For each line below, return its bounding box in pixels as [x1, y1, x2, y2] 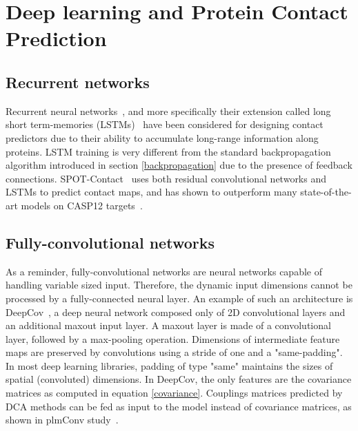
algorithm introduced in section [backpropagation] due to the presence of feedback [6, 158, 352, 172]
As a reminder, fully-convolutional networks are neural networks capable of [6, 264, 322, 278]
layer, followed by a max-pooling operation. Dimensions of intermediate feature [6, 331, 340, 346]
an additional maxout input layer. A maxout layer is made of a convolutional [6, 318, 331, 333]
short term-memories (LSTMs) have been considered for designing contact [6, 117, 324, 132]
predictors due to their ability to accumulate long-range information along [6, 130, 319, 145]
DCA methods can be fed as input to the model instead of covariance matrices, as [6, 399, 352, 413]
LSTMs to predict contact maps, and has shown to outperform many [6, 185, 297, 199]
